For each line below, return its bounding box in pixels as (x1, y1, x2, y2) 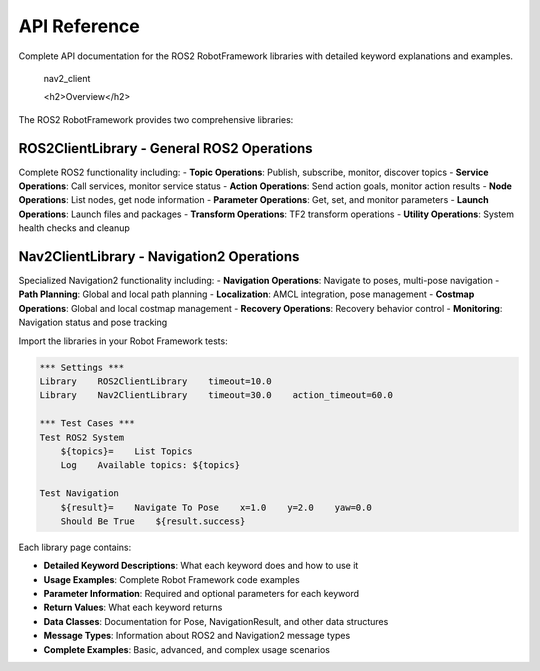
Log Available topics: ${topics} (60, 460, 240, 471)
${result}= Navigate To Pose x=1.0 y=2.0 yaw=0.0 (60, 501, 372, 513)
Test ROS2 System (39, 431, 125, 443)
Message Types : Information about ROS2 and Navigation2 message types (43, 630, 351, 642)
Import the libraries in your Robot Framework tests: (18, 335, 229, 347)
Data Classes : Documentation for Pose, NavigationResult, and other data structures (43, 615, 389, 627)
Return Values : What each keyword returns (43, 601, 223, 614)
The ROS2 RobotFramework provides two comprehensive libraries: (18, 113, 294, 125)
